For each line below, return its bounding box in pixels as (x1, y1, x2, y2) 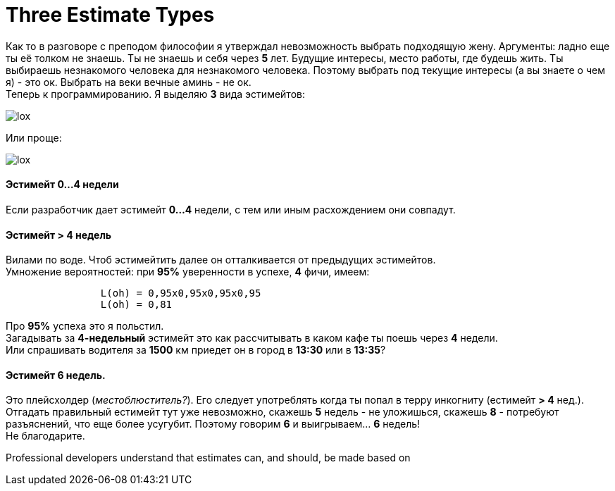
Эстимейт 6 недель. (6, 368, 106, 381)
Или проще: (6, 131, 62, 144)
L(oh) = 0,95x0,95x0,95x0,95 (100, 287, 261, 299)
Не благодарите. (6, 430, 85, 442)
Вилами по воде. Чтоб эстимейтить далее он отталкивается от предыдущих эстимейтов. (6, 254, 436, 266)
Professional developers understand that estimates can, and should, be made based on (6, 452, 411, 464)
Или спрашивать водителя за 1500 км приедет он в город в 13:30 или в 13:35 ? (6, 344, 386, 356)
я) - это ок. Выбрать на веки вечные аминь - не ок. (6, 75, 251, 88)
